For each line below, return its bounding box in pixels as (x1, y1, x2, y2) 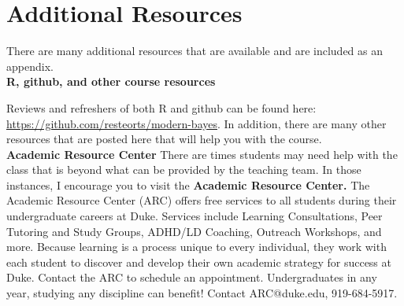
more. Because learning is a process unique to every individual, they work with (6, 238, 387, 255)
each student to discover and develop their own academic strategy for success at (6, 253, 391, 270)
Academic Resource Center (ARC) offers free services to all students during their (6, 192, 397, 208)
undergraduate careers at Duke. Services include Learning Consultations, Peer (6, 208, 383, 224)
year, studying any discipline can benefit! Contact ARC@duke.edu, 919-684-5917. (6, 285, 398, 301)
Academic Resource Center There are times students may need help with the (6, 146, 398, 162)
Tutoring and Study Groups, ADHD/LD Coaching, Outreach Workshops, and (6, 223, 382, 239)
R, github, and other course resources (6, 73, 216, 90)
